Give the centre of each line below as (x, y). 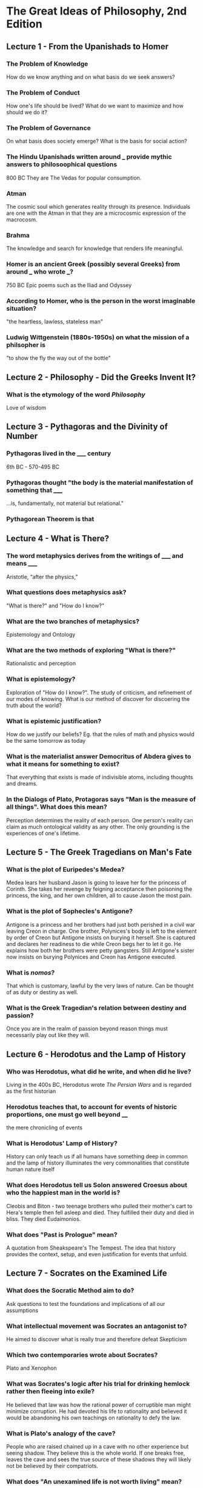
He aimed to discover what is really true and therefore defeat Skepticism (97, 1339)
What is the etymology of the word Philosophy (76, 394)
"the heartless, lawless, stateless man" (55, 321)
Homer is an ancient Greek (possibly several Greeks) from (93, 264)
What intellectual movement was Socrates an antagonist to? (97, 1326)
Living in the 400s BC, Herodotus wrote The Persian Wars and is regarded (99, 1084)
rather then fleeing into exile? (51, 1392)
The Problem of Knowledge (47, 64)
